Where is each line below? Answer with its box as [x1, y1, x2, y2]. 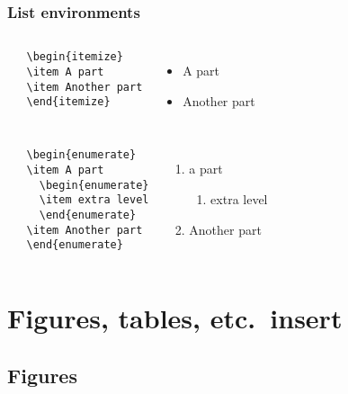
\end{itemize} [26, 95, 111, 109]
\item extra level [39, 193, 149, 207]
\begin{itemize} [26, 50, 123, 64]
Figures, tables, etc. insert [7, 300, 343, 336]
